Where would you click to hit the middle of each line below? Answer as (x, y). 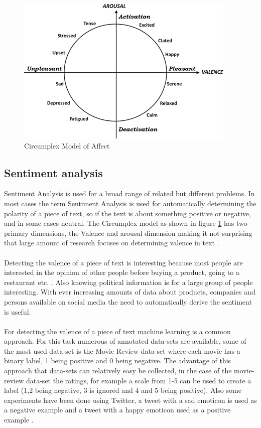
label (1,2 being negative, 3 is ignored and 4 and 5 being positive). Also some (123, 390)
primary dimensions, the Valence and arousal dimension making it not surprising (128, 233)
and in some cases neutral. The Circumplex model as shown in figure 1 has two (126, 223)
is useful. (18, 311)
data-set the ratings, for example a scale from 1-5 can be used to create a (139, 380)
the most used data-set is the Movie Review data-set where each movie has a (122, 350)
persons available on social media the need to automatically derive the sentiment (128, 301)
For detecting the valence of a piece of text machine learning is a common (117, 331)
